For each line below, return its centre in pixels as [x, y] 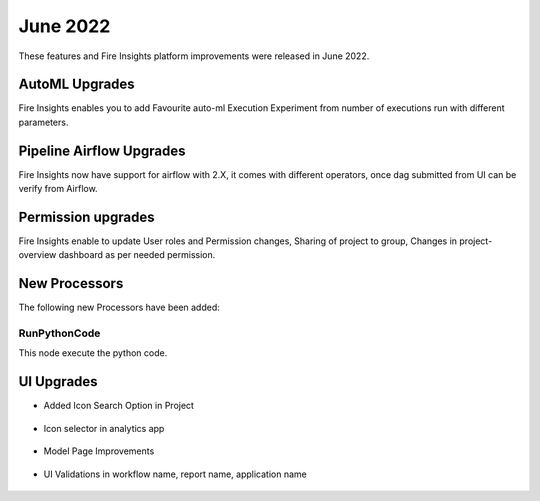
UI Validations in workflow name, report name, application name [175, 474]
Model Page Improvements [99, 451]
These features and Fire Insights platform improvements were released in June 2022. [194, 56]
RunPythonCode [59, 333]
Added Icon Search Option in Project [119, 406]
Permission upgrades [86, 216]
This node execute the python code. [93, 353]
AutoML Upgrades [76, 84]
